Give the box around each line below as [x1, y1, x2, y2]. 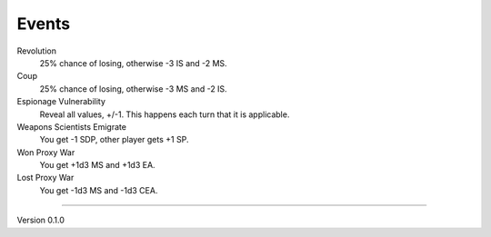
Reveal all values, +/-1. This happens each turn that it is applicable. [39, 109, 290, 120]
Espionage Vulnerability [16, 96, 106, 107]
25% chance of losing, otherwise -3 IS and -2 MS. [39, 57, 227, 68]
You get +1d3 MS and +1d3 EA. [39, 160, 155, 171]
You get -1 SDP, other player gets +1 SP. [39, 134, 189, 145]
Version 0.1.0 [16, 214, 65, 226]
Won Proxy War [16, 146, 75, 158]
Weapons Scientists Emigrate [16, 121, 127, 132]
